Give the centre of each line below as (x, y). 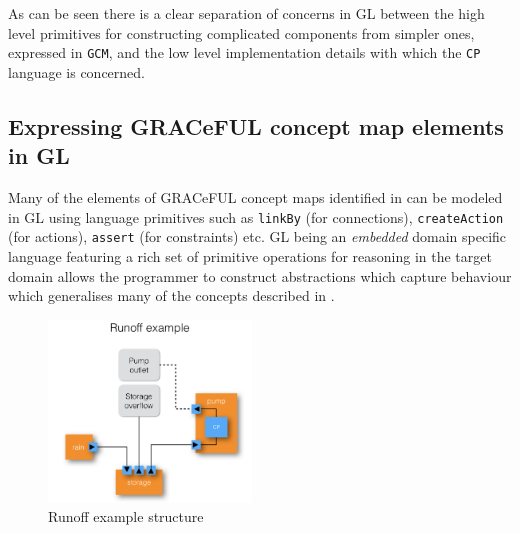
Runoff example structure (126, 516)
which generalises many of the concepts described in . (171, 295)
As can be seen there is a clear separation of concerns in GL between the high (246, 13)
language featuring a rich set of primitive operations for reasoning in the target (250, 255)
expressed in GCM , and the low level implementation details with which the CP (244, 52)
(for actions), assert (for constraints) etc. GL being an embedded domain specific (257, 236)
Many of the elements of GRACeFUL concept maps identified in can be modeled (255, 197)
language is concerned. (77, 71)
